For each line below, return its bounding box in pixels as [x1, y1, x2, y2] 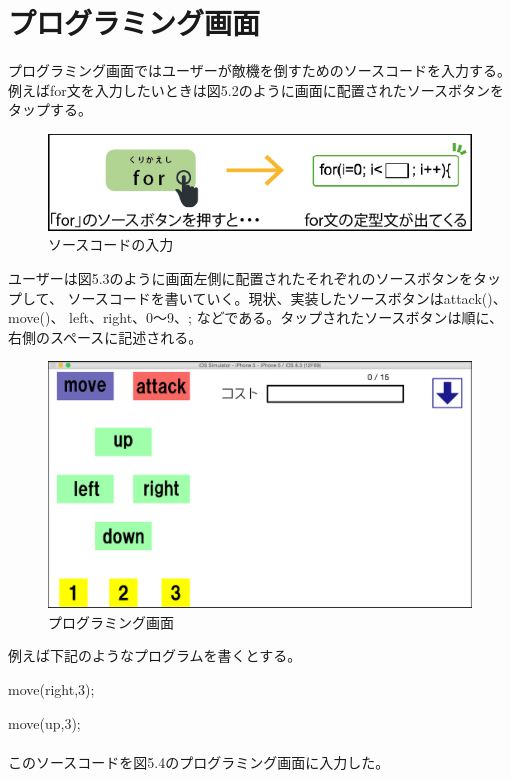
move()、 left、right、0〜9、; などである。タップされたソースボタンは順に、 [8, 307, 504, 328]
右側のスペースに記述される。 [8, 326, 203, 347]
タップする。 [8, 99, 92, 120]
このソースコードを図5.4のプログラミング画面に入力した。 [8, 751, 390, 772]
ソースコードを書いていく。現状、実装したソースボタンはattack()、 [67, 287, 507, 308]
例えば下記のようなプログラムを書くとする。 [8, 645, 302, 666]
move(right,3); [8, 679, 95, 699]
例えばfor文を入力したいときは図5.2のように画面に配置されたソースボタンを [8, 79, 504, 100]
